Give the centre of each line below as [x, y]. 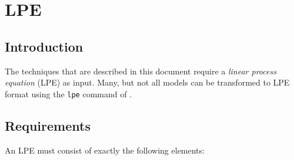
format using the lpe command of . [69, 93]
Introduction [44, 46]
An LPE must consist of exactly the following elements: [105, 150]
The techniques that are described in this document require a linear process [141, 71]
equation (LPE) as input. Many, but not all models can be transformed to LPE [147, 82]
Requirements [48, 125]
